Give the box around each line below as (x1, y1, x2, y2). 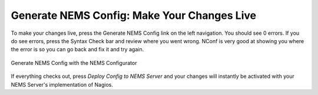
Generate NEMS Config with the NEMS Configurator (11, 59, 137, 66)
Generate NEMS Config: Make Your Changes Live (11, 9, 256, 22)
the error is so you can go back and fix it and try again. (11, 46, 144, 53)
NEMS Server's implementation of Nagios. (11, 81, 113, 88)
